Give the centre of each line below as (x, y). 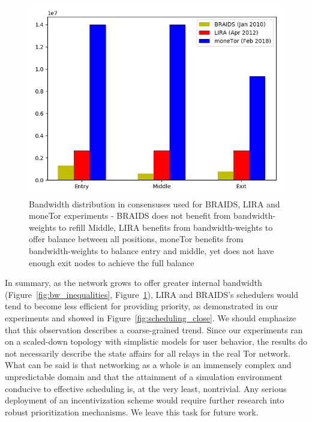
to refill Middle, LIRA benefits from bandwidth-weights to (166, 227)
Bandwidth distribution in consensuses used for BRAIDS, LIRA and (154, 204)
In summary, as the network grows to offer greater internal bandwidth (133, 283)
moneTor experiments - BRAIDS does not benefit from (130, 215)
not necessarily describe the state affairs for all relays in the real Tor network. (148, 353)
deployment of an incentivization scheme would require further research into (145, 400)
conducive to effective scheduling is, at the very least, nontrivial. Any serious (146, 388)
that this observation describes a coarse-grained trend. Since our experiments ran (154, 329)
